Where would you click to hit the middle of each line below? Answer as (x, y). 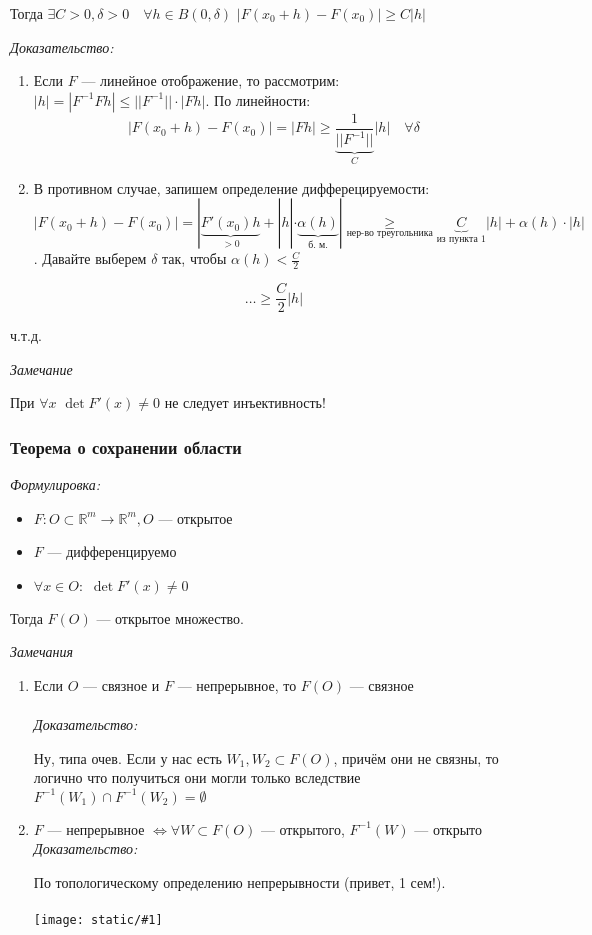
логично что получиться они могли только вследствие (197, 777)
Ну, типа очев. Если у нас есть (127, 757)
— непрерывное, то (237, 685)
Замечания (42, 651)
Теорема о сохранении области (126, 446)
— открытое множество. (170, 617)
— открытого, (302, 828)
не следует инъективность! (245, 402)
